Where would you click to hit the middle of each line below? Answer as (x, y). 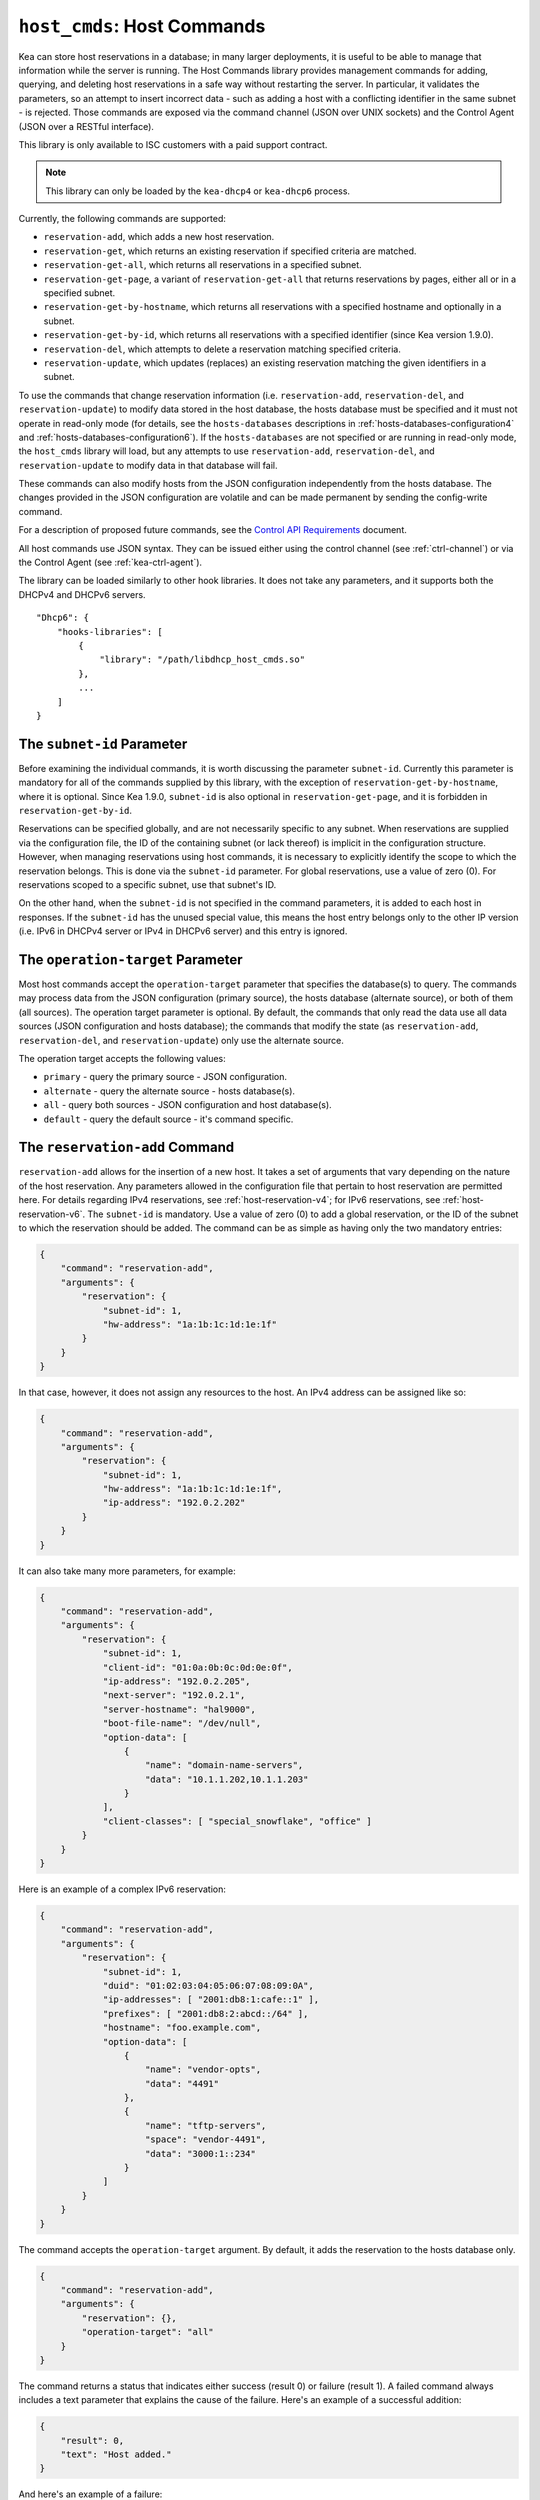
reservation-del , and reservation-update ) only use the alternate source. (181, 1040)
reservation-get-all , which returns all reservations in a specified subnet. (202, 265)
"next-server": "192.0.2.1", (174, 1695)
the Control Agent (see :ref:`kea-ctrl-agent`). (110, 562)
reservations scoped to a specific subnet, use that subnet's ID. (147, 884)
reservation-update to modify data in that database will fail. (148, 465)
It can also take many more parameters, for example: (127, 1571)
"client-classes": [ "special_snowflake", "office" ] (237, 1821)
